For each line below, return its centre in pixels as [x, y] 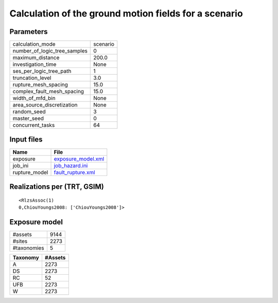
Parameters [29, 32]
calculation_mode [34, 44]
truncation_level [32, 78]
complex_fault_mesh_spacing [48, 92]
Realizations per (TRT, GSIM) [57, 187]
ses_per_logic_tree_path [42, 71]
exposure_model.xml [79, 158]
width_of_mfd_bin [34, 98]
